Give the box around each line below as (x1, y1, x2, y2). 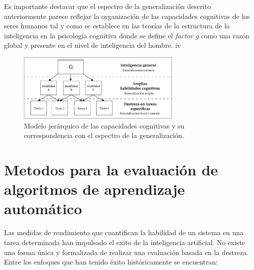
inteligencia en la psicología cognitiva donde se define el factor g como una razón (4, 30, 250, 40)
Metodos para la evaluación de (4, 159, 218, 180)
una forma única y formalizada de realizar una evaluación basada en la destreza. (4, 247, 249, 257)
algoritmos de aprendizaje (4, 179, 185, 199)
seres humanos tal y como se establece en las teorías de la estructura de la (4, 20, 230, 31)
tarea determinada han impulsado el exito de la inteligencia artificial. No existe (4, 237, 246, 248)
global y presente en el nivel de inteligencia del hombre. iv (4, 40, 181, 50)
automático (4, 198, 82, 219)
